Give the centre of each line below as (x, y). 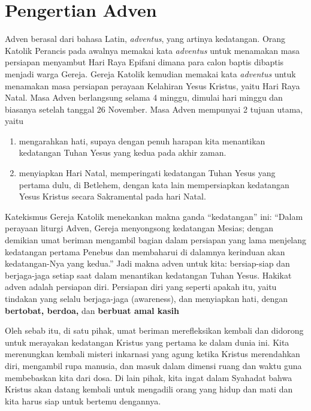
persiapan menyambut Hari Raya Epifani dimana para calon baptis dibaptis (144, 62)
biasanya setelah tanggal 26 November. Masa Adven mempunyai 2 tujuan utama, (154, 109)
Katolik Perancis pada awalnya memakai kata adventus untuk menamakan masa (152, 50)
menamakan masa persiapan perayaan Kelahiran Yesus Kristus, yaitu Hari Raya (153, 85)
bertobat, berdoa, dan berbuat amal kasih (92, 310)
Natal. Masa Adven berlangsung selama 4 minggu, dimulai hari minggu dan (144, 97)
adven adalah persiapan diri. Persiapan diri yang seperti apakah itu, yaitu (141, 287)
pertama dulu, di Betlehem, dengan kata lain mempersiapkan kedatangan (154, 184)
